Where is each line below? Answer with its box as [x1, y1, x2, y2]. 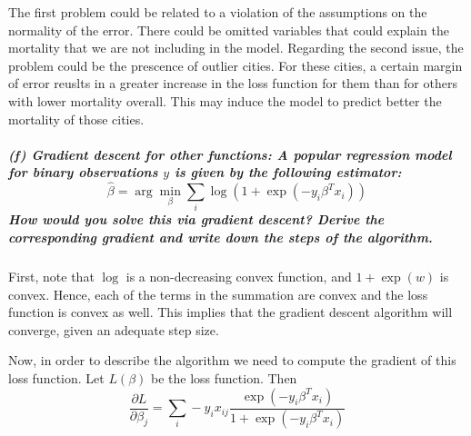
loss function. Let [8, 369, 105, 388]
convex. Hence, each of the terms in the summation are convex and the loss [8, 284, 428, 303]
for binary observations [8, 163, 158, 182]
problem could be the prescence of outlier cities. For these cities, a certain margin [8, 55, 463, 74]
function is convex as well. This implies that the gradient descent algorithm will [8, 302, 453, 322]
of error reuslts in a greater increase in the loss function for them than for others [8, 74, 457, 93]
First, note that [8, 267, 95, 286]
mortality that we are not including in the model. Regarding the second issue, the [8, 38, 464, 57]
